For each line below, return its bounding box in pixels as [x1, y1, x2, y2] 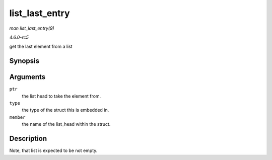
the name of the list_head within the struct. [22, 121, 111, 127]
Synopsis [9, 57, 40, 65]
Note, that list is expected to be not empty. [9, 147, 98, 153]
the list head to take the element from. [22, 93, 101, 99]
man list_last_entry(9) [9, 25, 55, 31]
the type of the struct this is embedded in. [22, 107, 109, 113]
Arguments [9, 73, 46, 82]
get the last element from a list [9, 43, 73, 50]
